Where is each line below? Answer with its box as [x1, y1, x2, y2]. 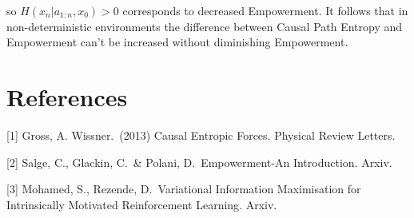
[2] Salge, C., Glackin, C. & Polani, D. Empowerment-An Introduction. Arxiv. [6, 153, 392, 170]
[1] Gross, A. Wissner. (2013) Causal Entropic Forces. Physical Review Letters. [6, 126, 396, 143]
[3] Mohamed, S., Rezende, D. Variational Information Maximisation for [6, 180, 361, 197]
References [6, 80, 128, 113]
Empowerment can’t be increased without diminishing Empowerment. [6, 34, 348, 50]
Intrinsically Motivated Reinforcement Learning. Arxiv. [6, 196, 277, 212]
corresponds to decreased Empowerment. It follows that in [122, 2, 408, 18]
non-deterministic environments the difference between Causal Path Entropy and [6, 18, 403, 34]
